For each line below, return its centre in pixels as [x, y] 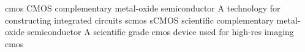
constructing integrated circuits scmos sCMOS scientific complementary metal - [153, 20]
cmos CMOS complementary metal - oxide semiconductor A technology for [143, 8]
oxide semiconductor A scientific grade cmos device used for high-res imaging [149, 32]
